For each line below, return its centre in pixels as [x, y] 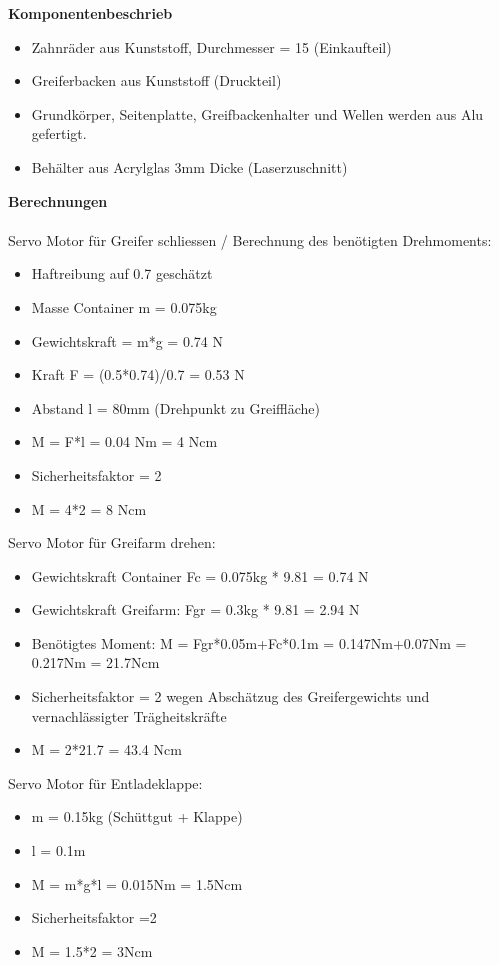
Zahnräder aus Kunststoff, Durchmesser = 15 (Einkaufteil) [211, 46]
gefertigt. [59, 133]
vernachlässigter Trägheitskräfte [129, 715]
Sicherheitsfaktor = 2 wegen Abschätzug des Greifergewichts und [230, 696]
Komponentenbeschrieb [90, 13]
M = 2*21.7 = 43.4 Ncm [106, 749]
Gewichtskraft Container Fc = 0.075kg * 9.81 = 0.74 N [200, 575]
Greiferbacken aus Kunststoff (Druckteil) [156, 80]
